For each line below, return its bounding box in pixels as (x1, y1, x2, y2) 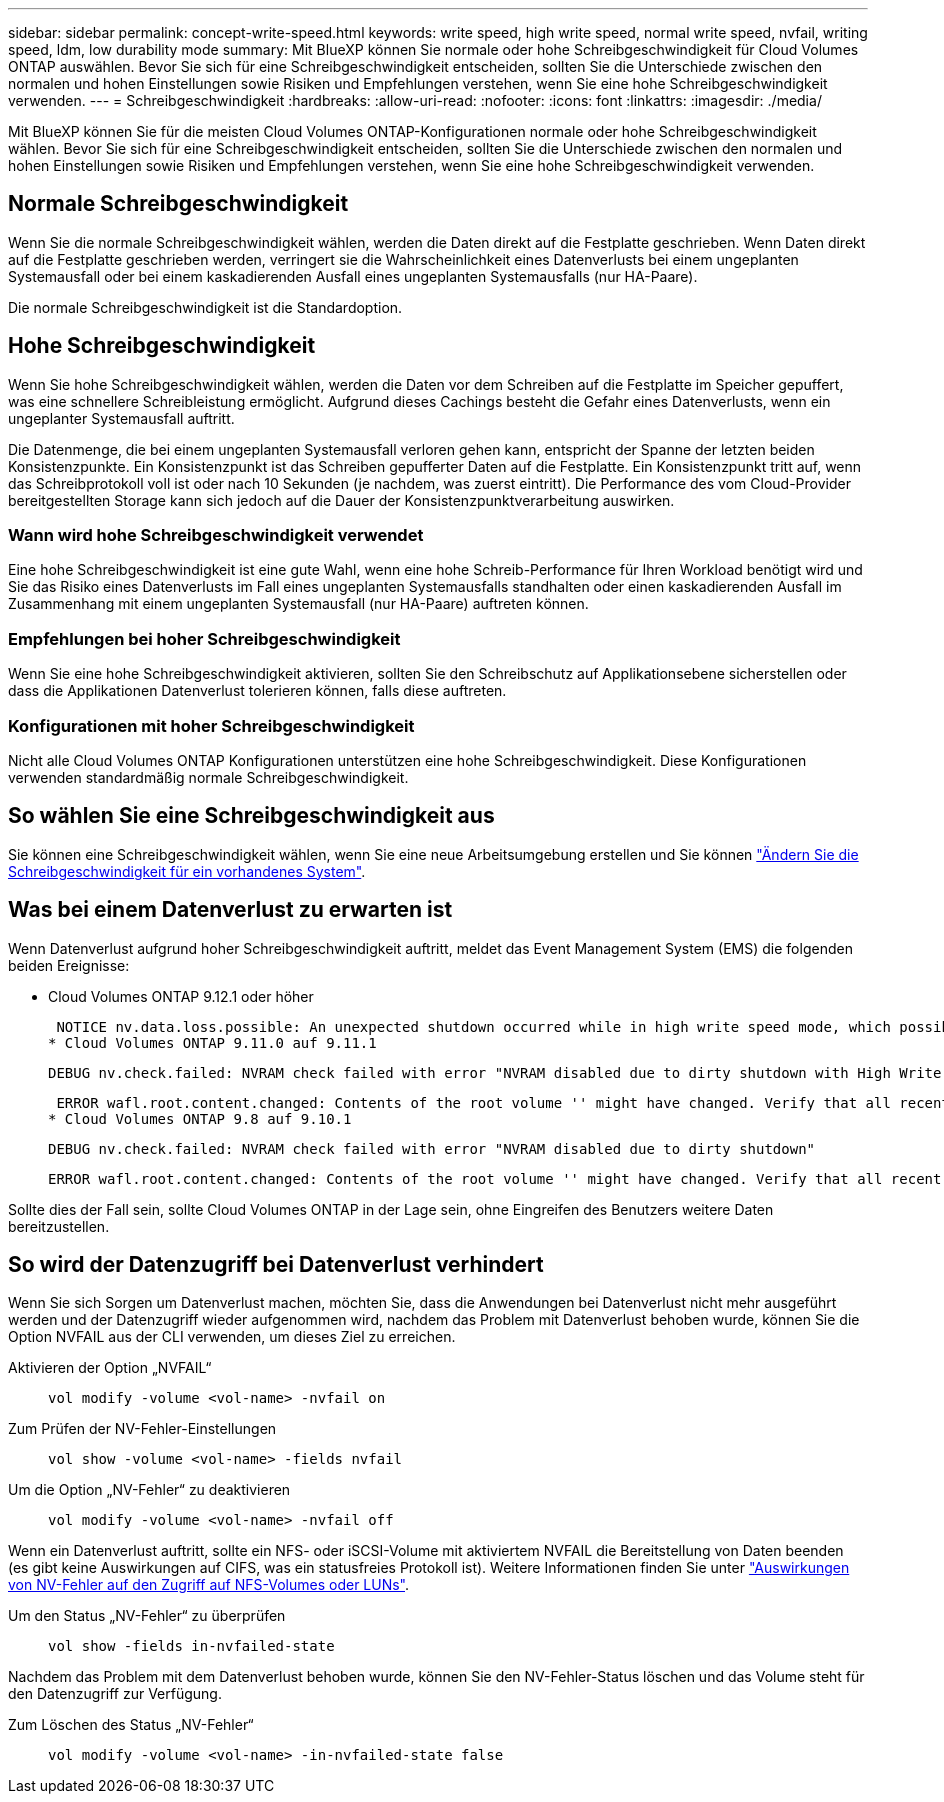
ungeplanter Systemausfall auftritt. (8, 409, 235, 427)
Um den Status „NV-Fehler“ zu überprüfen (8, 1607, 286, 1625)
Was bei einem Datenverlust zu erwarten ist (8, 897, 453, 923)
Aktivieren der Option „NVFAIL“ (8, 1359, 212, 1377)
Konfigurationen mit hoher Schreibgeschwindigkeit (8, 715, 415, 736)
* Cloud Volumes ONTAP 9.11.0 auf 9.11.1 (48, 1034, 377, 1051)
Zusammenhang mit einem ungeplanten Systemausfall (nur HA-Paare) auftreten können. (8, 595, 589, 613)
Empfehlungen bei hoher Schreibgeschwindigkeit (8, 628, 401, 649)
